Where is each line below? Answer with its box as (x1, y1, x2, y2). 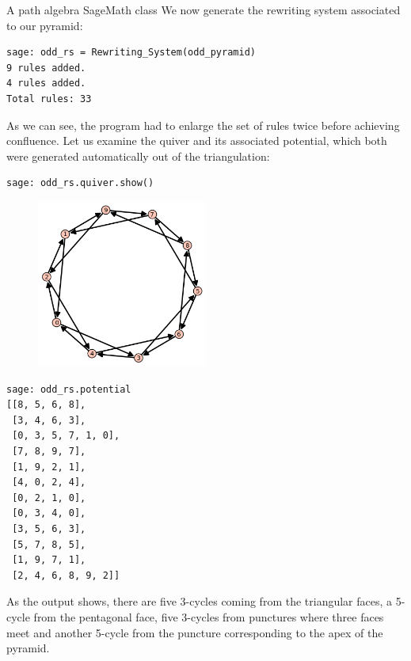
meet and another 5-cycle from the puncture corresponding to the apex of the (6, 624, 383, 640)
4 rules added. (6, 78, 86, 89)
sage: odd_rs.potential (6, 383, 131, 395)
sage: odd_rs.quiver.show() (6, 177, 154, 189)
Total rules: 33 (6, 93, 92, 104)
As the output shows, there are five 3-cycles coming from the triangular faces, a (6, 593, 393, 610)
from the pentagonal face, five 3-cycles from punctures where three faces (33, 609, 384, 625)
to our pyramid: (6, 17, 83, 33)
